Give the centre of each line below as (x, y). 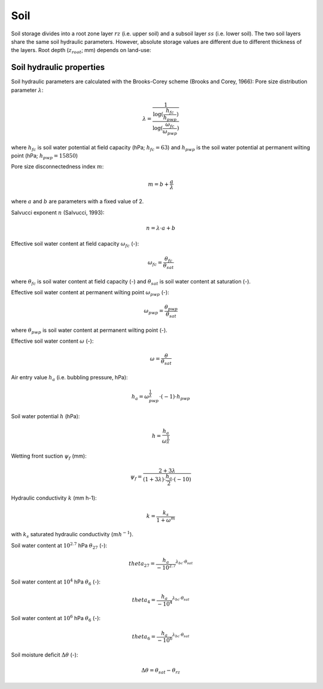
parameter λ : (27, 90)
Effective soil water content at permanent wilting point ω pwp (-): (90, 293)
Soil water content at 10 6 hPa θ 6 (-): (56, 619)
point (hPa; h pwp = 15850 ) (44, 156)
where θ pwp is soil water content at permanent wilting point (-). (89, 331)
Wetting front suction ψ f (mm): (49, 457)
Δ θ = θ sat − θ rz (161, 671)
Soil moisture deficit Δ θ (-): (45, 655)
